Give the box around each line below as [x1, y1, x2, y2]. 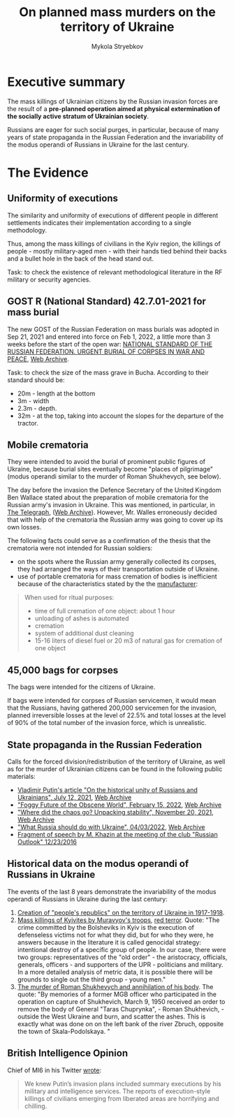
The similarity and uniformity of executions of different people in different [7, 211, 219, 219]
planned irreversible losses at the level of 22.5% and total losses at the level [7, 711, 226, 720]
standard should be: [7, 375, 65, 384]
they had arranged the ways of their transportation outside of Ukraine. [17, 565, 220, 574]
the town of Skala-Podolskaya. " [17, 1027, 110, 1035]
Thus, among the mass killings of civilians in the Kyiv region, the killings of [7, 239, 221, 248]
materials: [7, 772, 36, 780]
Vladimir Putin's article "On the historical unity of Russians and [17, 785, 198, 794]
